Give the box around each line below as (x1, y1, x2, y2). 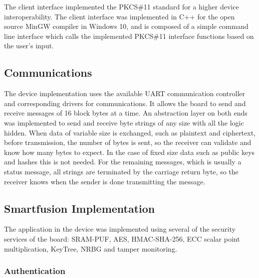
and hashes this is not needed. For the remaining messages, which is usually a (4, 156, 242, 167)
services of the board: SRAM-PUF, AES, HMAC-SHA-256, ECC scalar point (4, 233, 240, 244)
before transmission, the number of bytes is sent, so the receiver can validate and (4, 137, 252, 147)
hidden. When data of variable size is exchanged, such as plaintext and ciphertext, (4, 127, 256, 138)
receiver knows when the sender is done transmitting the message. (4, 176, 206, 186)
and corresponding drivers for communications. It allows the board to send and (4, 98, 246, 108)
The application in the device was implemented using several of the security (4, 224, 236, 234)
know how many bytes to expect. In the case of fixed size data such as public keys (4, 146, 255, 157)
